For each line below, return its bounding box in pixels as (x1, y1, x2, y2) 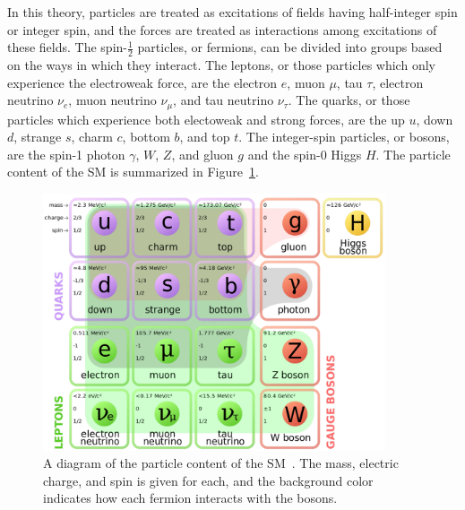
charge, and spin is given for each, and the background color (43, 471, 374, 489)
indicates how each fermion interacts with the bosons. (43, 488, 338, 507)
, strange (13, 127, 62, 146)
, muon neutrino (68, 91, 157, 109)
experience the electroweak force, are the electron (7, 73, 278, 91)
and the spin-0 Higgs (247, 144, 362, 163)
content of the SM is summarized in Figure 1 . (7, 162, 259, 181)
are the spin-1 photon (7, 144, 125, 163)
